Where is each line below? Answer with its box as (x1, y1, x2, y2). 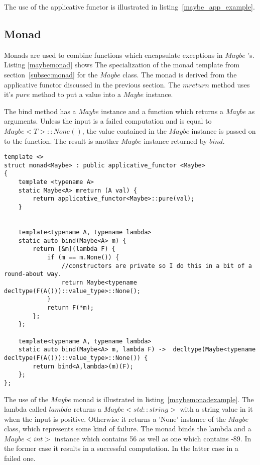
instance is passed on (191, 125, 256, 136)
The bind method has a (4, 106, 76, 116)
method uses (211, 79, 250, 89)
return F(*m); (47, 304, 94, 311)
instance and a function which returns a (101, 106, 224, 116)
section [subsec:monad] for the (4, 69, 98, 79)
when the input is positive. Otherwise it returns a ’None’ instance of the (4, 413, 226, 424)
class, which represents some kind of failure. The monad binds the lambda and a (4, 423, 251, 434)
